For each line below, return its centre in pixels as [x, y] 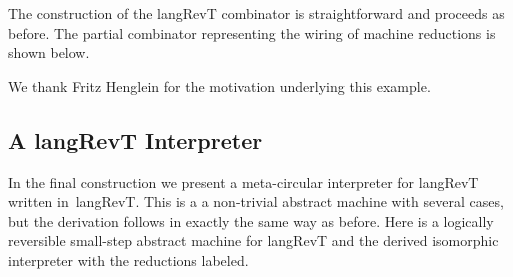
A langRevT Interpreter [135, 139]
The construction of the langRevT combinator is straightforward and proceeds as [256, 13]
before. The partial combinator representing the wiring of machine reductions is [252, 32]
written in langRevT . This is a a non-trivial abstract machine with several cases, [256, 201]
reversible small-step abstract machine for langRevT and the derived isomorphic [253, 240]
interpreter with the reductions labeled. [128, 259]
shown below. [49, 52]
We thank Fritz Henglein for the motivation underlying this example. [219, 85]
